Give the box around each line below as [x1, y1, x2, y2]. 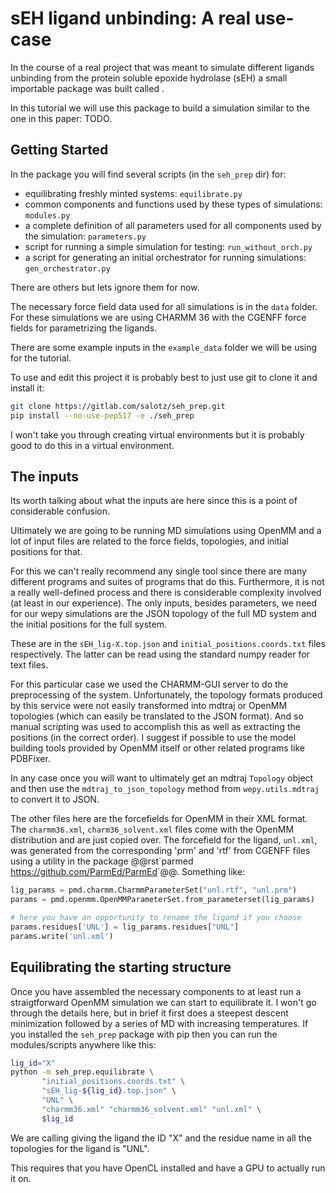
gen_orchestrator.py [24, 263, 111, 274]
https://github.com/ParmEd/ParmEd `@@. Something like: [10, 866, 246, 878]
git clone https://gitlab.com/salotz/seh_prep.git [10, 401, 226, 411]
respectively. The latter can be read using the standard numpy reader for [10, 648, 310, 661]
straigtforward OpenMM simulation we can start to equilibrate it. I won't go [10, 996, 317, 1008]
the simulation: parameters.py [24, 230, 147, 242]
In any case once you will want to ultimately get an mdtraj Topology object [10, 772, 314, 784]
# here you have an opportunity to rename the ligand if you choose [10, 913, 302, 923]
